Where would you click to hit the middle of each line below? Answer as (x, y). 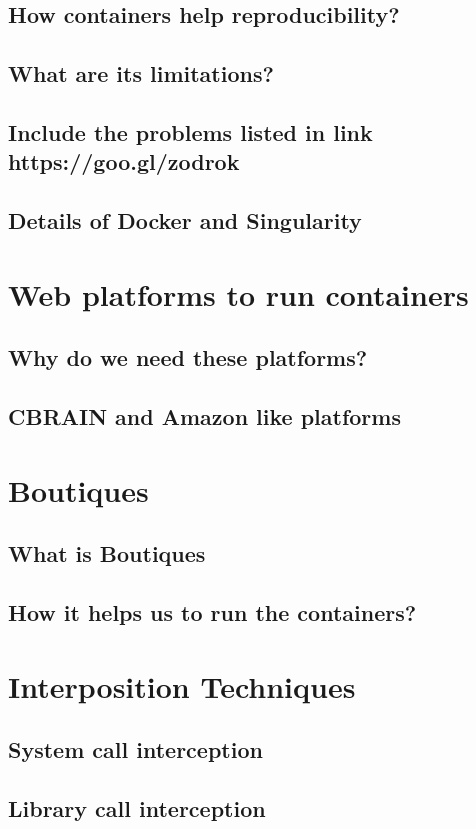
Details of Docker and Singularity (185, 220)
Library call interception (137, 807)
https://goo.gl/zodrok (124, 161)
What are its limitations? (141, 73)
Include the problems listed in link (190, 131)
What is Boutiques (107, 553)
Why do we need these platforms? (188, 357)
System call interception (135, 749)
